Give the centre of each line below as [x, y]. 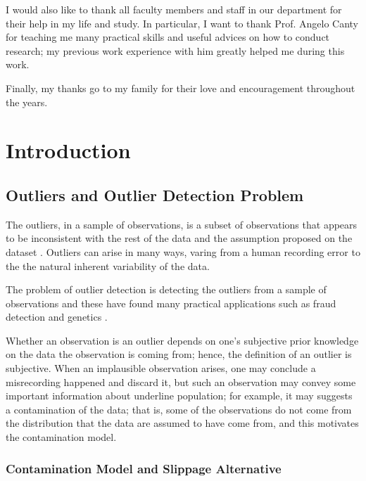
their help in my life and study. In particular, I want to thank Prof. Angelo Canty [182, 23]
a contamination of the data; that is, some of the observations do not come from [179, 409]
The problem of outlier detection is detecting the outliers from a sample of [166, 289]
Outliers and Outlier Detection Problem [155, 194]
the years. [27, 102]
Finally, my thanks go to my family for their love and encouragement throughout [181, 88]
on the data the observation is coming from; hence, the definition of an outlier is [179, 354]
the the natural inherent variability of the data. [108, 265]
